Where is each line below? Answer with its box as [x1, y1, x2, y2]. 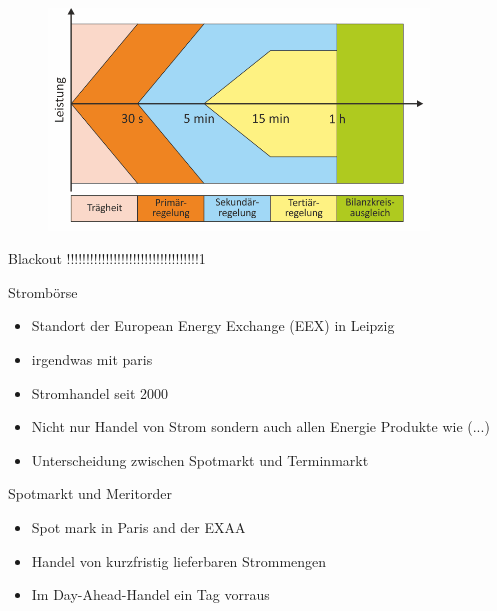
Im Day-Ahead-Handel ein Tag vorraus [31, 584, 270, 605]
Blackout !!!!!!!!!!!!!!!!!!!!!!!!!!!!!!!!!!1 [8, 248, 206, 269]
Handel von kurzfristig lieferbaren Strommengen [31, 550, 327, 571]
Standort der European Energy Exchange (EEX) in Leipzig [31, 315, 395, 336]
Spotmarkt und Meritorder [8, 483, 172, 504]
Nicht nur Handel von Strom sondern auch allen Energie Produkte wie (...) [31, 416, 490, 437]
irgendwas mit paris [31, 349, 153, 369]
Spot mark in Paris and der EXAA [31, 516, 246, 537]
